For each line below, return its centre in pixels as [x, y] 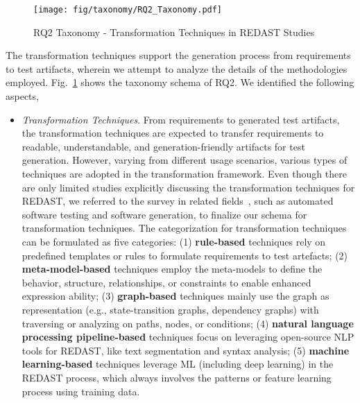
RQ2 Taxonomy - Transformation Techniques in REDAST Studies [174, 32]
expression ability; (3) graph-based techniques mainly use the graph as [175, 296]
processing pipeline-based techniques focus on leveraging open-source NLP [188, 337]
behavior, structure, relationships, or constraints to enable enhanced [166, 282]
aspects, [22, 96]
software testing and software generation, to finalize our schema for [164, 214]
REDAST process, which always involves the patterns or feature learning [177, 377]
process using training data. [81, 391]
